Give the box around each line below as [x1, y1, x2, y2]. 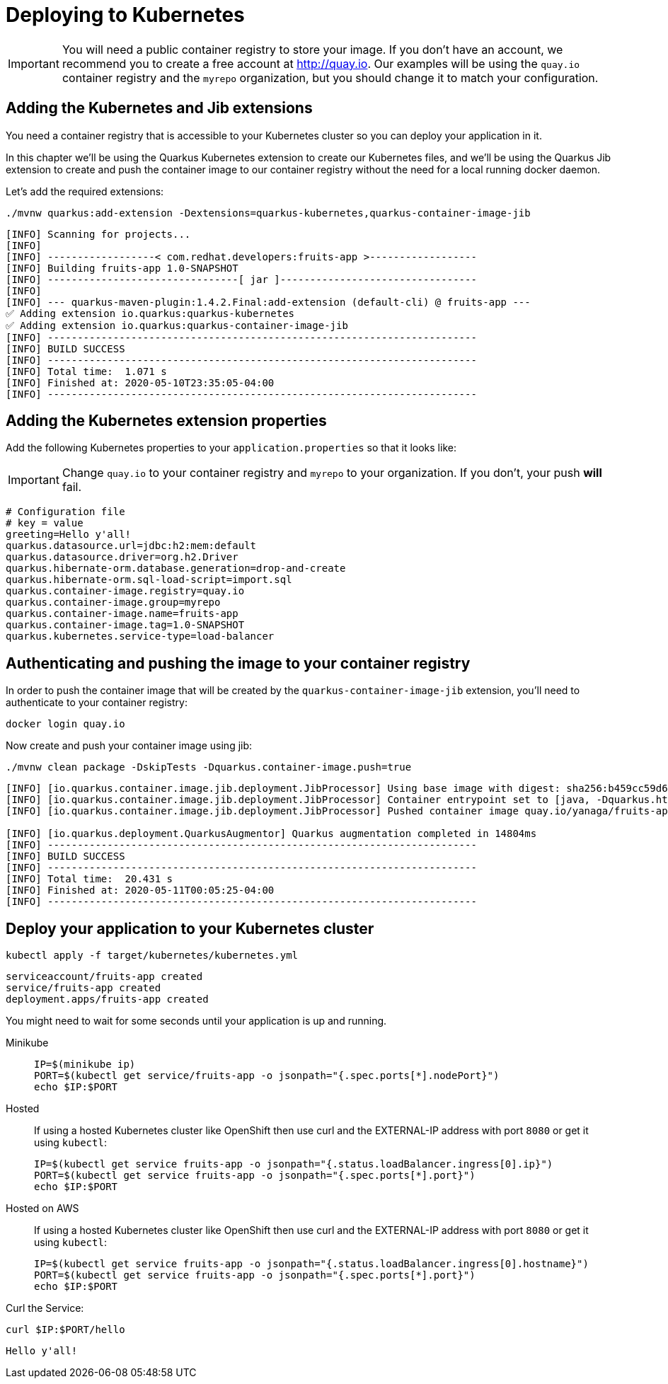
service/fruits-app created [6, 982, 161, 994]
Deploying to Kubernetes [6, 3, 245, 27]
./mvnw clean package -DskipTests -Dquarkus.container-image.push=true [6, 761, 412, 773]
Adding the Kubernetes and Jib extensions [6, 99, 313, 117]
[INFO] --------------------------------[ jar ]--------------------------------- [6, 273, 477, 285]
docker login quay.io [6, 718, 125, 730]
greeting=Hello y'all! [6, 529, 132, 541]
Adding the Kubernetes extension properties [6, 412, 327, 430]
